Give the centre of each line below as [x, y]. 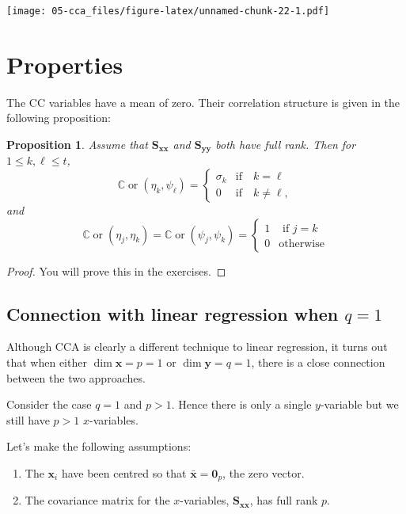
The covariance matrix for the [97, 500]
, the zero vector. [264, 472]
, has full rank [284, 500]
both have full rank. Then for [286, 144]
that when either [47, 362]
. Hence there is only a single [241, 404]
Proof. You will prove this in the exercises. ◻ [116, 270]
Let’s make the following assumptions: [99, 446]
